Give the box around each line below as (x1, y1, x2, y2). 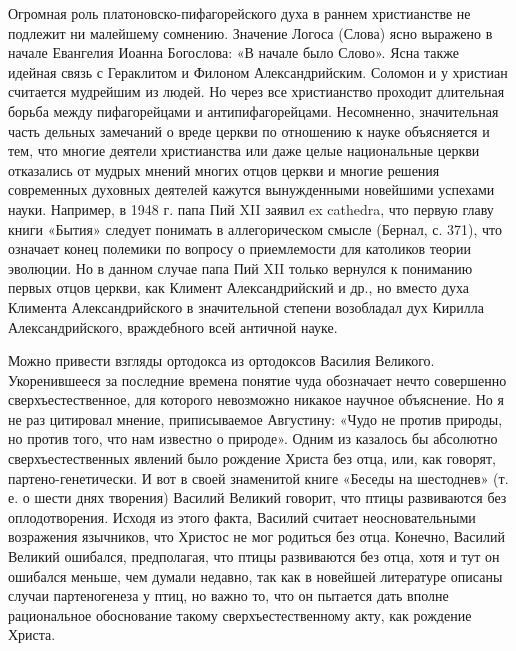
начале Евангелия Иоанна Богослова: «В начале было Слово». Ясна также (8, 42, 460, 63)
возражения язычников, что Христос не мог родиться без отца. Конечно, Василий (8, 526, 505, 547)
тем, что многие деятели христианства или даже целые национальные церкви (8, 140, 480, 161)
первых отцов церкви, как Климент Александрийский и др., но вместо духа (8, 277, 469, 298)
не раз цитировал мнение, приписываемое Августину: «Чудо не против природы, (8, 408, 503, 429)
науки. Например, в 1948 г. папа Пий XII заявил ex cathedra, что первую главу (8, 198, 494, 219)
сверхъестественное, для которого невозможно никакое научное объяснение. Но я (8, 389, 504, 410)
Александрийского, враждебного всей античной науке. (8, 316, 338, 337)
